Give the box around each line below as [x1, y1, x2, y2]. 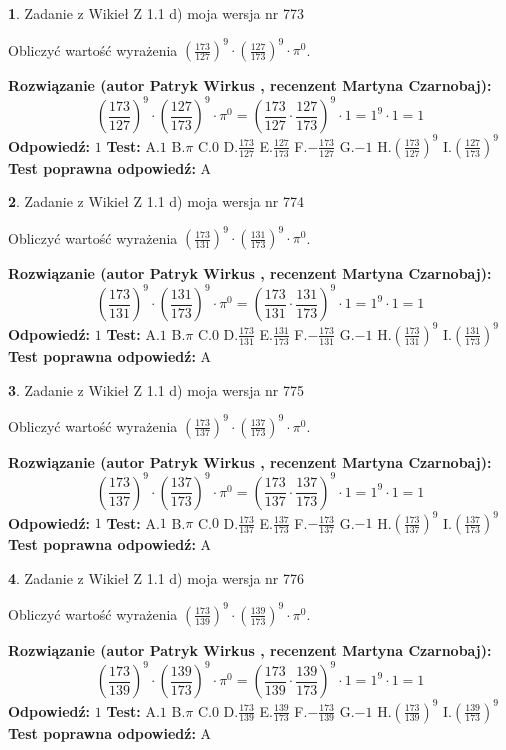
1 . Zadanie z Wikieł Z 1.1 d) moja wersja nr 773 [8, 3, 305, 23]
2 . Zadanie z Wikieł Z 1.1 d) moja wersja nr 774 [8, 191, 305, 212]
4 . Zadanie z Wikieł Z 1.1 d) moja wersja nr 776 [8, 567, 305, 588]
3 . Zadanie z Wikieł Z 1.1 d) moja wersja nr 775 [8, 379, 305, 400]
